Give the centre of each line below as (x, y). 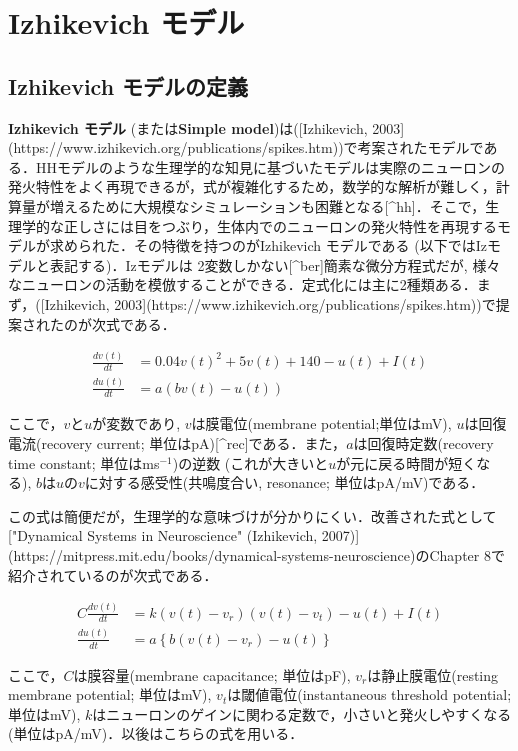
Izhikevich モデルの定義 (128, 85)
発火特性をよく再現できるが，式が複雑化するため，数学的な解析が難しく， (252, 186)
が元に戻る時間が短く (406, 462)
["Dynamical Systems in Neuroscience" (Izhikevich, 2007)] (184, 535)
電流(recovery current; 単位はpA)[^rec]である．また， (177, 443)
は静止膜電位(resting (433, 674)
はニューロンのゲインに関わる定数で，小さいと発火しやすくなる (302, 713)
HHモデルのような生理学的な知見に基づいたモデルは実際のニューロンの (270, 166)
